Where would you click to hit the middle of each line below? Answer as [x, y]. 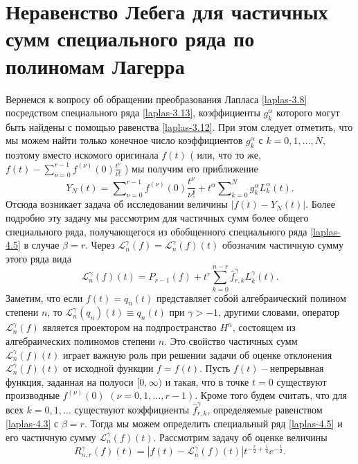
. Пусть [215, 368]
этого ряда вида [38, 258]
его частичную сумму [51, 437]
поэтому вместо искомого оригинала [82, 155]
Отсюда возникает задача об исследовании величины [117, 204]
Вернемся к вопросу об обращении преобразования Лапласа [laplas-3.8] [156, 99]
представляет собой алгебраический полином [251, 297]
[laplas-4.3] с [32, 423]
